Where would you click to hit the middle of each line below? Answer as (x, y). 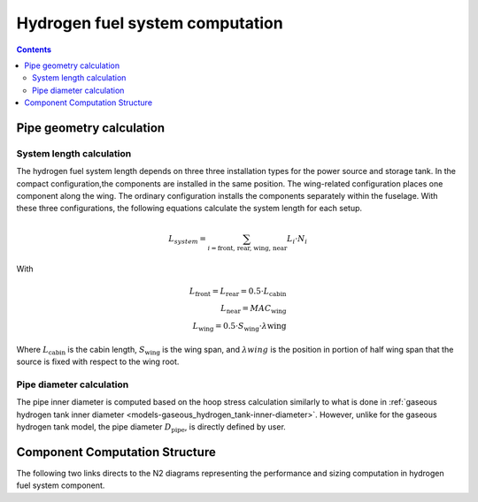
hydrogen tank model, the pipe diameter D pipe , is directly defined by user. (151, 427)
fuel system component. (61, 485)
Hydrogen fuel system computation (150, 23)
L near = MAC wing (254, 309)
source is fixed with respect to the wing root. (98, 361)
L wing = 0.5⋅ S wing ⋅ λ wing (239, 327)
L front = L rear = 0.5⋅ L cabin (238, 292)
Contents (34, 49)
